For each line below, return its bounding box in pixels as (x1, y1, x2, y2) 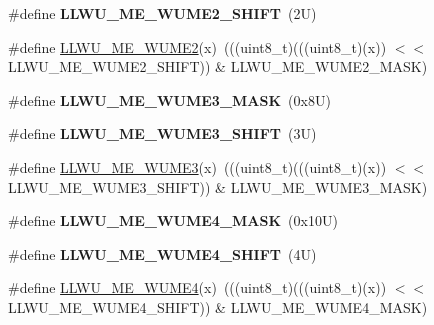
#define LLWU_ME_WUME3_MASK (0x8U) (8, 89, 331, 110)
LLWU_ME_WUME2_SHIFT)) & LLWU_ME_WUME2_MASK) (8, 56, 428, 77)
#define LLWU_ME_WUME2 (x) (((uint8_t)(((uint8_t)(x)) (8, 36, 387, 57)
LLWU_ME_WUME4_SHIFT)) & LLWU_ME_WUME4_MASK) (8, 296, 428, 317)
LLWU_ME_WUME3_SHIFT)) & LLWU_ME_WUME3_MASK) (8, 176, 428, 197)
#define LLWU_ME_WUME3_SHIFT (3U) (8, 123, 317, 144)
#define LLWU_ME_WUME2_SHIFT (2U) (8, 3, 317, 23)
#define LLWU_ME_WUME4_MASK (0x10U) (8, 210, 338, 231)
